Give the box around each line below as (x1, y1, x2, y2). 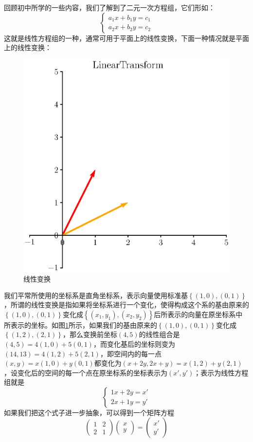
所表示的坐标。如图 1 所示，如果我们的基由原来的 (4, 319, 157, 330)
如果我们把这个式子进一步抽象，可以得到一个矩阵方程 (4, 407, 174, 417)
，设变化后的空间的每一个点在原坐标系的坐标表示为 (4, 367, 167, 377)
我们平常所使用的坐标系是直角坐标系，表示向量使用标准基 (4, 290, 188, 300)
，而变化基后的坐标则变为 (93, 338, 175, 349)
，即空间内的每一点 (100, 348, 162, 358)
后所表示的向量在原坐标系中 (154, 309, 243, 319)
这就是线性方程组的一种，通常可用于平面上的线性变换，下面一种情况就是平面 (4, 33, 249, 43)
